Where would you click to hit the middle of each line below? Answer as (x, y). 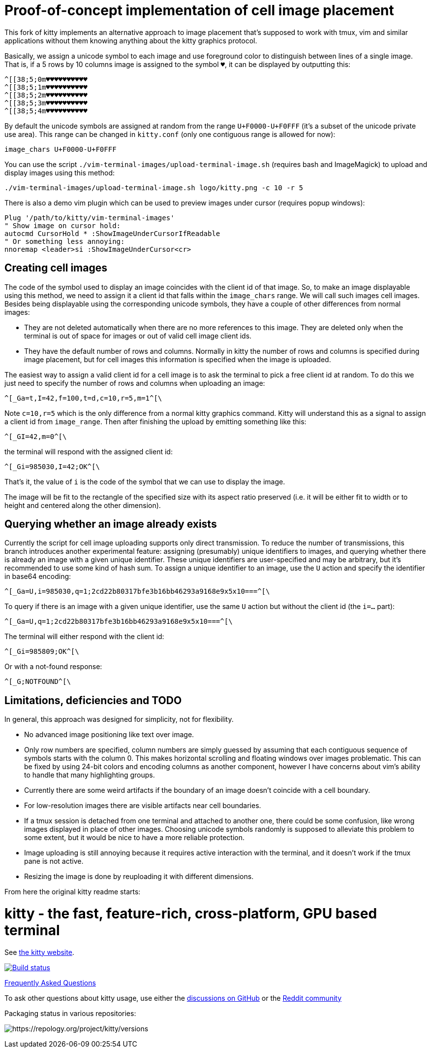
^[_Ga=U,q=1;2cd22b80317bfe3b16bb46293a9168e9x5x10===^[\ (119, 622)
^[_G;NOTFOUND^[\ (38, 682)
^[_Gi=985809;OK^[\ (42, 652)
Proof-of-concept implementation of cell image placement (199, 10)
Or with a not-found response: (53, 667)
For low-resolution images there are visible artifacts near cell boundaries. (143, 806)
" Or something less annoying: (65, 241)
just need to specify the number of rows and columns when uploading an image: (135, 383)
